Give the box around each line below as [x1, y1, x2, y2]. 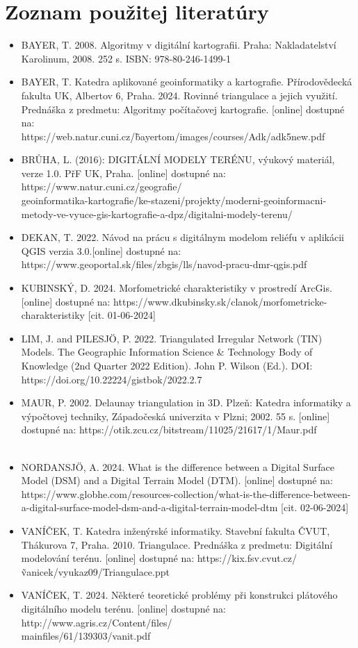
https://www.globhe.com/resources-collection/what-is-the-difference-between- [21, 486, 351, 501]
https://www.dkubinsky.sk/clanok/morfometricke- [113, 294, 327, 308]
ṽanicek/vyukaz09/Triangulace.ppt [21, 564, 170, 579]
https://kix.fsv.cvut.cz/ [197, 551, 298, 565]
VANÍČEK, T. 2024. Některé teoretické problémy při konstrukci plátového [21, 588, 338, 602]
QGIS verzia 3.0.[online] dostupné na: [21, 243, 181, 258]
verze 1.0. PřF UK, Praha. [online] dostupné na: [21, 165, 226, 180]
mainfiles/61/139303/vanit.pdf [21, 629, 151, 643]
